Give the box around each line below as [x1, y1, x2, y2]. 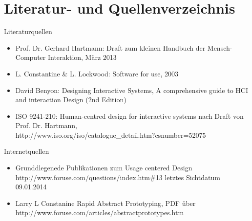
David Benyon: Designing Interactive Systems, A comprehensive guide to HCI [15, 85, 248, 95]
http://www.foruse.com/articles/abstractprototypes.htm [15, 207, 184, 218]
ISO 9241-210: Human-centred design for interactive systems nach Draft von [15, 110, 244, 121]
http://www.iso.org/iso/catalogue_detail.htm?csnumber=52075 [15, 129, 206, 140]
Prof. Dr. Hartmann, [15, 120, 77, 130]
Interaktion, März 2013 [47, 52, 117, 62]
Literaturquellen [4, 26, 52, 37]
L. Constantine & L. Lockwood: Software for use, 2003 [15, 68, 179, 78]
